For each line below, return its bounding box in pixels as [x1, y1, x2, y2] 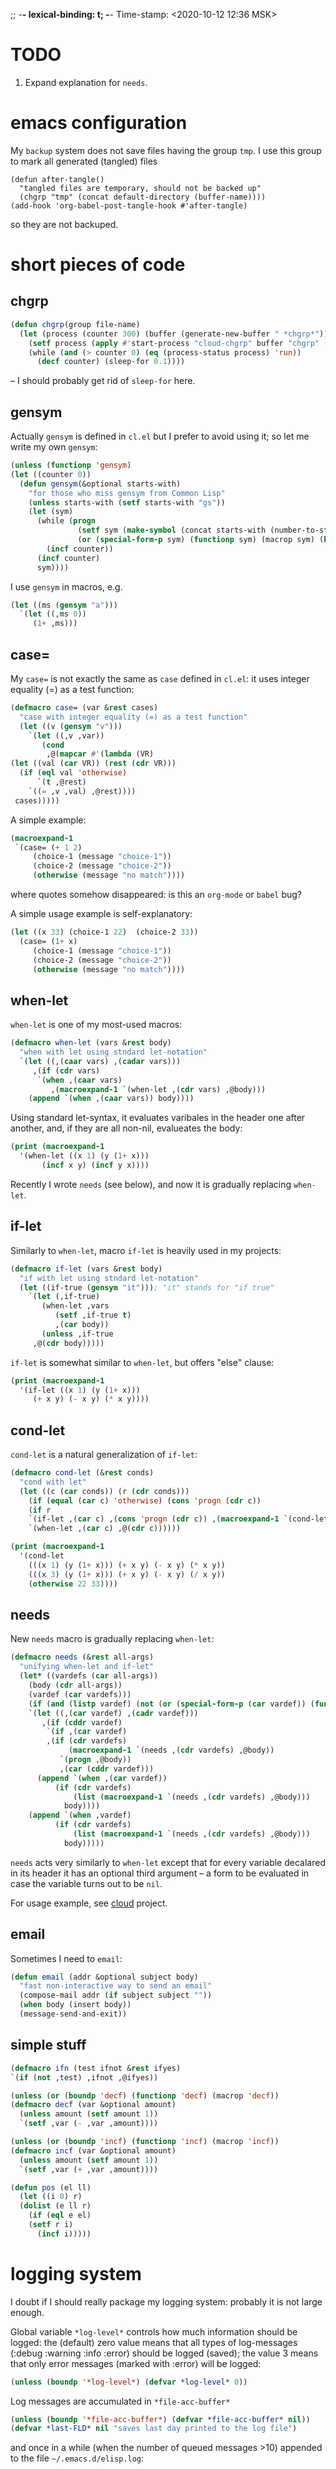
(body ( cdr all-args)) [28, 1680, 123, 1690]
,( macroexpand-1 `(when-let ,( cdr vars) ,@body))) [50, 1084, 267, 1094]
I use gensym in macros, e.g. [10, 580, 123, 593]
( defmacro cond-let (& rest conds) [10, 1468, 155, 1478]
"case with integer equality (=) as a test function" [19, 712, 248, 722]
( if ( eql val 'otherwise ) [19, 768, 128, 778]
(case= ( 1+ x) [19, 936, 78, 946]
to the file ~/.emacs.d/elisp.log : [10, 2452, 145, 2464]
